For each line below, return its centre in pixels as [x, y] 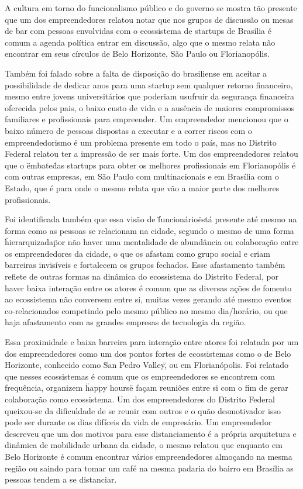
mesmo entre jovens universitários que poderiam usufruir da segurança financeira [150, 96]
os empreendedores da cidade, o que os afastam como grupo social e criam [137, 253]
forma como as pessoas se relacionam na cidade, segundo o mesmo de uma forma [149, 230]
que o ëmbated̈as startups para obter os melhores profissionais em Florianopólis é [150, 165]
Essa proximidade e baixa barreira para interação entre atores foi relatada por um [152, 342]
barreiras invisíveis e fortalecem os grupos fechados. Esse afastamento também [145, 265]
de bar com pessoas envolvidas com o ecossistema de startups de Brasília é [138, 31]
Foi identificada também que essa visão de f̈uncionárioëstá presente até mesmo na [151, 219]
